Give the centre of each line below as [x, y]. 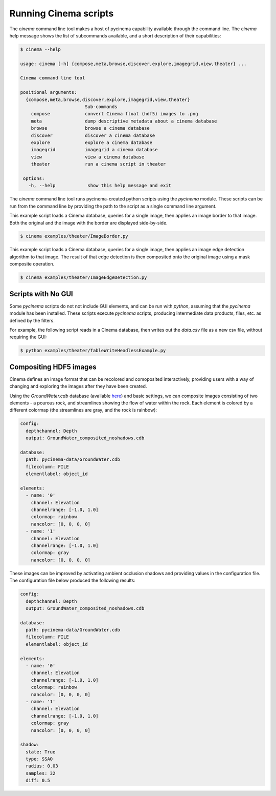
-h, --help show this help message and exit [100, 186]
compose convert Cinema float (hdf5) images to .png [114, 114]
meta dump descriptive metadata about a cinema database [124, 121]
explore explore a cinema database [92, 143]
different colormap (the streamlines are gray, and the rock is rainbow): [83, 410]
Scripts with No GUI [41, 294]
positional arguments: [49, 93]
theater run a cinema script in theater [98, 164]
